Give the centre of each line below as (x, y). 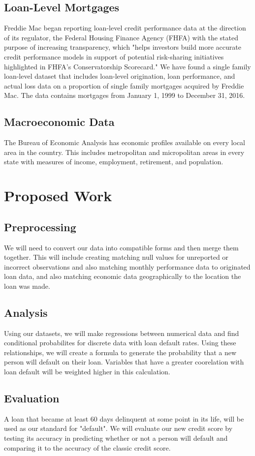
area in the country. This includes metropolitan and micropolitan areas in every (124, 152)
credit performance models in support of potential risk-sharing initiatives (114, 56)
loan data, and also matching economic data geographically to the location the (123, 276)
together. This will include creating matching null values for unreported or (116, 257)
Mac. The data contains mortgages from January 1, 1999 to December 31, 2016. (125, 95)
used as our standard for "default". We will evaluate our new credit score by (118, 428)
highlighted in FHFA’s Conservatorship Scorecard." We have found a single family (127, 66)
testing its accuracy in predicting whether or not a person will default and (116, 438)
